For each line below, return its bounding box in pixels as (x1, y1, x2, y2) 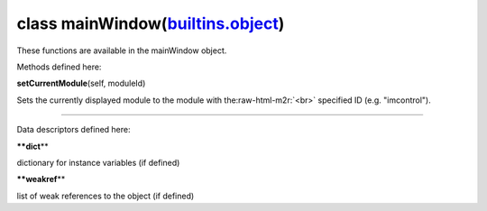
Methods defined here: (16, 61, 102, 72)
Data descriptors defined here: (16, 124, 131, 135)
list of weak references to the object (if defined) (16, 190, 195, 201)
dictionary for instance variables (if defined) (16, 157, 180, 168)
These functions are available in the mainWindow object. (16, 45, 227, 56)
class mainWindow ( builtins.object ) (16, 14, 285, 33)
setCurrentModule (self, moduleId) (16, 78, 146, 89)
